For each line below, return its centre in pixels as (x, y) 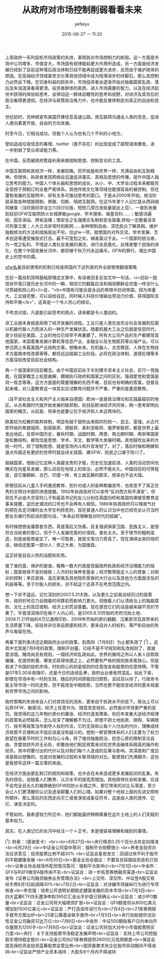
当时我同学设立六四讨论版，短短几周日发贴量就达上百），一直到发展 (89, 207)
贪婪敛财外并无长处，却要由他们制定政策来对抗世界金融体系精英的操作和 (86, 744)
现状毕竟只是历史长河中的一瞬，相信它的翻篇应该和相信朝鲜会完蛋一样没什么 (82, 284)
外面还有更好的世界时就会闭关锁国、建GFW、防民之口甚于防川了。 (81, 452)
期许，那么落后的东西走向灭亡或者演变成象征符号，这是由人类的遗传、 (80, 798)
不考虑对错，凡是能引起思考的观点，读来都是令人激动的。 (63, 312)
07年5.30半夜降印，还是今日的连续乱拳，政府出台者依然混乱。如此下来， (82, 673)
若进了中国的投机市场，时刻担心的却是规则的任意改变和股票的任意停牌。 (78, 666)
